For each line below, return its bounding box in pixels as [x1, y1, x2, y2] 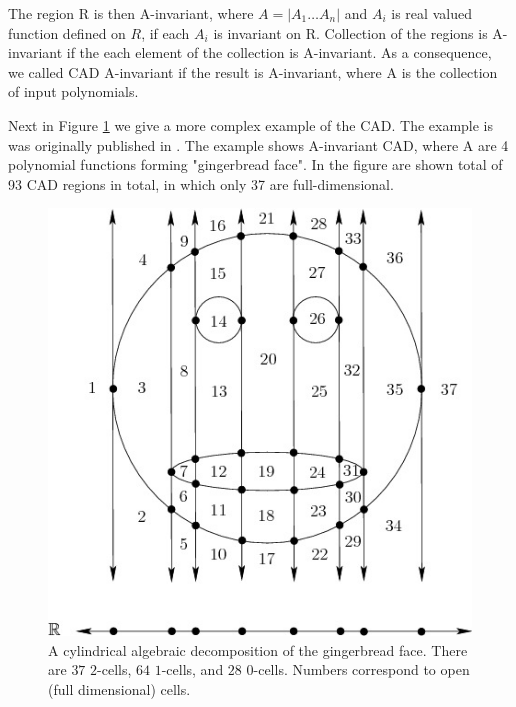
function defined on [8, 22, 126, 43]
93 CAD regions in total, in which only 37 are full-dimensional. [8, 173, 394, 194]
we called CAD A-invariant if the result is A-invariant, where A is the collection [8, 61, 498, 82]
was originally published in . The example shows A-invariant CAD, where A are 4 [8, 134, 509, 155]
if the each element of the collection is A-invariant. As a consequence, [66, 42, 492, 63]
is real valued [391, 3, 472, 23]
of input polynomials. [8, 81, 139, 102]
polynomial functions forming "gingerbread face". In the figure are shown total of [8, 154, 503, 175]
